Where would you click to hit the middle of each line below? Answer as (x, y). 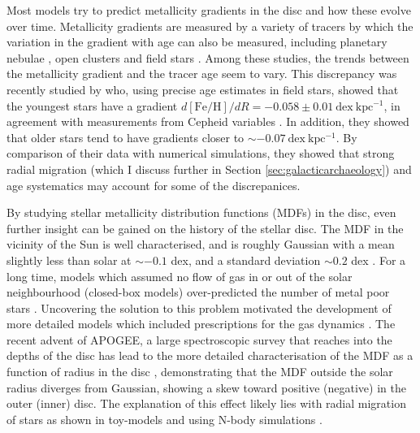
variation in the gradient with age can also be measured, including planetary (197, 42)
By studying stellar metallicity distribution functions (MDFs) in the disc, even (201, 212)
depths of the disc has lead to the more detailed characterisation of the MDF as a (210, 355)
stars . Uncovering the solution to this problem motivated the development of (199, 307)
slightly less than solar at (69, 260)
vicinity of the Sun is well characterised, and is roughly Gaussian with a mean (201, 244)
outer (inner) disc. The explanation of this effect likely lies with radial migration (206, 403)
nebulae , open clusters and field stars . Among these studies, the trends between (208, 57)
